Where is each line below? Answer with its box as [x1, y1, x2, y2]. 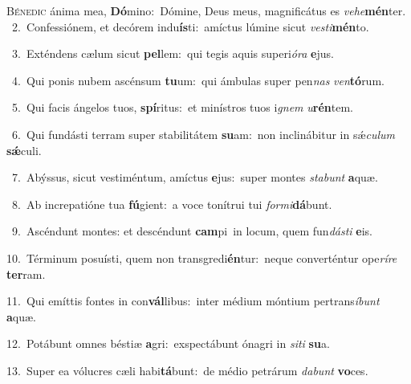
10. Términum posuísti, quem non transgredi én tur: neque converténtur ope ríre [6, 249, 397, 266]
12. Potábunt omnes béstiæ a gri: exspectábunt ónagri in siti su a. [6, 335, 330, 352]
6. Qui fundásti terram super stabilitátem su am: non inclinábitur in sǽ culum [11, 125, 396, 142]
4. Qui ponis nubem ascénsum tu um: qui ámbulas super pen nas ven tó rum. [11, 71, 385, 88]
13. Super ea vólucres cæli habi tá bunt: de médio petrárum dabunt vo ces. [6, 362, 368, 378]
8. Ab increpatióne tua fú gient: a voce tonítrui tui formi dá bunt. [11, 195, 332, 212]
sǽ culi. [6, 141, 42, 158]
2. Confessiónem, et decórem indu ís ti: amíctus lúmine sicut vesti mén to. [11, 18, 369, 35]
